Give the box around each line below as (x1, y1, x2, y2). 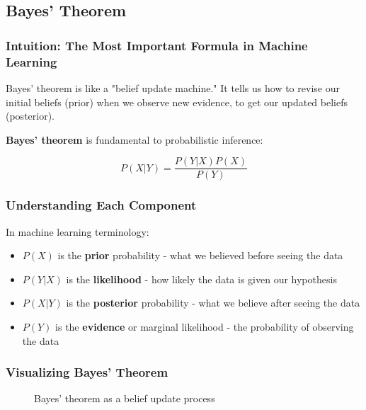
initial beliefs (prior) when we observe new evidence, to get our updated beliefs (6, 94, 348, 109)
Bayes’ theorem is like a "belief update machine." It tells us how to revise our (6, 80, 340, 95)
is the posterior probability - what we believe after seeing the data (66, 295, 360, 310)
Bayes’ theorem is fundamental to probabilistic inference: (6, 132, 263, 147)
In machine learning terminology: (6, 224, 149, 239)
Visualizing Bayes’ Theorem (6, 363, 168, 381)
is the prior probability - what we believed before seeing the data (57, 248, 343, 263)
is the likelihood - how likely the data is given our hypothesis (66, 271, 337, 286)
